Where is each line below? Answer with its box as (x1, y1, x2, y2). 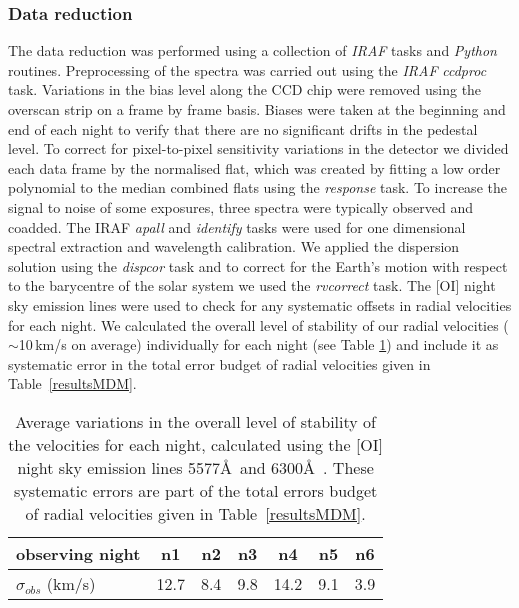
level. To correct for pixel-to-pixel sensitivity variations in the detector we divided (8, 138, 509, 159)
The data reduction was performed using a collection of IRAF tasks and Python (8, 40, 497, 61)
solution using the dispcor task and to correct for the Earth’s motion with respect (8, 255, 508, 276)
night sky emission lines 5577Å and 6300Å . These (17, 455, 374, 479)
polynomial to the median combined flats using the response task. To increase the (8, 177, 507, 198)
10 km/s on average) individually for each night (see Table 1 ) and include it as (18, 334, 499, 355)
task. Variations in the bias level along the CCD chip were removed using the (8, 79, 482, 100)
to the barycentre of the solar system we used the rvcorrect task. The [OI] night (8, 275, 496, 296)
